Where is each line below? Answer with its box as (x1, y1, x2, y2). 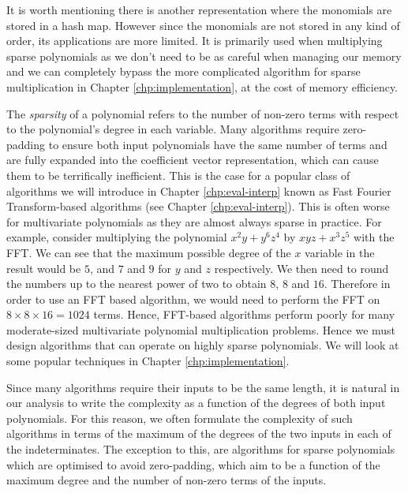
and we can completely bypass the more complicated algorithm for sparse (6, 63, 361, 80)
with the (354, 229, 395, 245)
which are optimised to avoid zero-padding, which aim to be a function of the (6, 456, 380, 472)
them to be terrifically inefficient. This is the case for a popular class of (6, 166, 350, 183)
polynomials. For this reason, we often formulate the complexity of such (6, 409, 353, 426)
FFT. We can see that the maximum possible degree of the (6, 244, 291, 260)
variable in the (305, 244, 375, 260)
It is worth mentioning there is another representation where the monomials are (6, 2, 392, 17)
